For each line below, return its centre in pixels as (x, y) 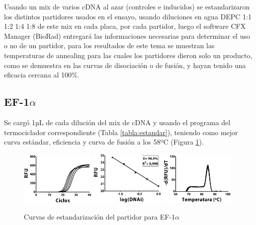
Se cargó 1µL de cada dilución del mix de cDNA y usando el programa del (117, 122)
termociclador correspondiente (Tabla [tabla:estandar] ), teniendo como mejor (121, 132)
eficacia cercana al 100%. (42, 75)
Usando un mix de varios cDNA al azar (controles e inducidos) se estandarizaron (127, 6)
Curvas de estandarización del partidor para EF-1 (100, 217)
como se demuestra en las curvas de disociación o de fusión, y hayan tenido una (125, 65)
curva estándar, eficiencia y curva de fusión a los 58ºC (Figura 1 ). (104, 142)
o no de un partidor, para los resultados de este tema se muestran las (109, 45)
